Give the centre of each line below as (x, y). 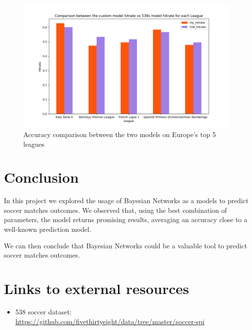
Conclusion (42, 177)
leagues (34, 144)
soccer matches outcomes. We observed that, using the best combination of (115, 210)
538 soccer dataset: (43, 311)
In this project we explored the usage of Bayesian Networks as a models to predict (126, 200)
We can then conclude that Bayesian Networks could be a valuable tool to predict (126, 245)
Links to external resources (97, 288)
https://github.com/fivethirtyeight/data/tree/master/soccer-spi (110, 321)
